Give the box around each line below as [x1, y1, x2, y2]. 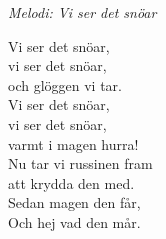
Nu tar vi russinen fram [8, 153, 153, 174]
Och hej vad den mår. [8, 211, 141, 232]
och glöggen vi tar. [8, 74, 122, 95]
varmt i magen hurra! [8, 133, 139, 154]
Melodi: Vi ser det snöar [8, 2, 157, 22]
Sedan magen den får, [8, 192, 141, 213]
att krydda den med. [8, 172, 135, 193]
